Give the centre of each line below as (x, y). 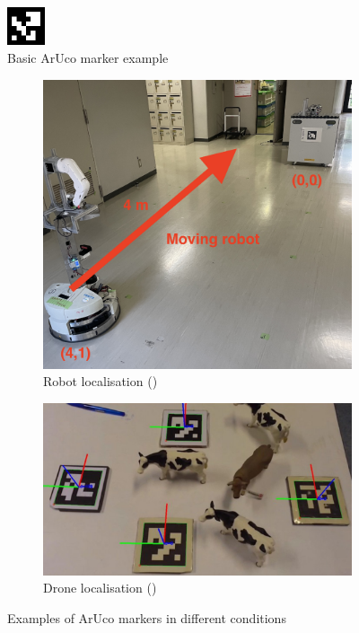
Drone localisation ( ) (100, 588)
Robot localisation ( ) (101, 381)
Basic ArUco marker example (88, 57)
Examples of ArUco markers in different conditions (147, 617)
